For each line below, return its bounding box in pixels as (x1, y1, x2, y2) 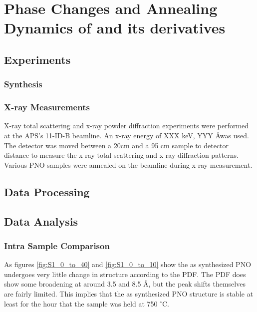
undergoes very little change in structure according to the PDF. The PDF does (4, 269, 246, 279)
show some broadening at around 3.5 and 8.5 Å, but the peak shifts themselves (4, 279, 246, 289)
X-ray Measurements (4, 101, 90, 113)
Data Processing (4, 184, 90, 199)
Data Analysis (4, 213, 78, 229)
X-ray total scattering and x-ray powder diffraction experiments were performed (4, 120, 249, 131)
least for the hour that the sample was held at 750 (4, 298, 158, 309)
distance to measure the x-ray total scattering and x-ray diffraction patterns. (4, 150, 239, 160)
